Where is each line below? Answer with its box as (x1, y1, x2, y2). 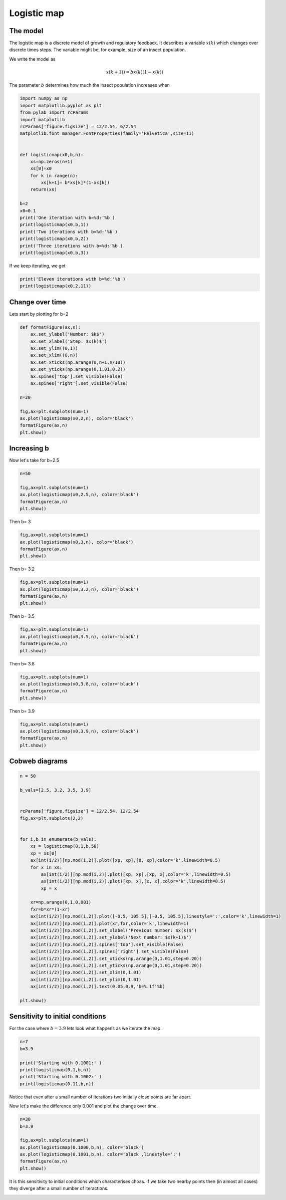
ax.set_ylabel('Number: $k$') (30, 331, 105, 337)
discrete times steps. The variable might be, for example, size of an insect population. (9, 47, 186, 53)
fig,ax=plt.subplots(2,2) (20, 815, 84, 821)
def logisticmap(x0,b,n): (20, 152, 84, 157)
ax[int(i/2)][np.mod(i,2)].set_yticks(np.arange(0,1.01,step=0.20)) (30, 963, 202, 968)
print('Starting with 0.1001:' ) (20, 1060, 102, 1066)
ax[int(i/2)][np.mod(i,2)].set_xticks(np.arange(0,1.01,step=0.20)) (30, 955, 202, 962)
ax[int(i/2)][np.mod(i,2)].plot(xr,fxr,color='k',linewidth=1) (30, 920, 189, 926)
